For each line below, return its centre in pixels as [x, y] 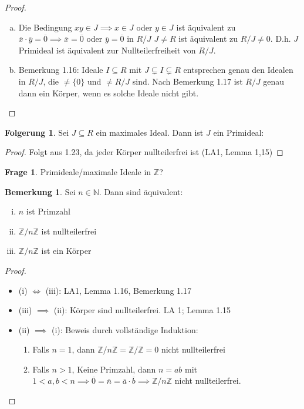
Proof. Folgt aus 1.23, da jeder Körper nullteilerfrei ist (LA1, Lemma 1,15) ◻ [144, 152]
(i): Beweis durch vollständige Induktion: [125, 329]
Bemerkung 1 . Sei [40, 191]
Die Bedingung [45, 27]
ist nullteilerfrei [69, 231]
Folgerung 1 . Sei [37, 132]
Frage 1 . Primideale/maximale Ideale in [78, 171]
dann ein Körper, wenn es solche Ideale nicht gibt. [109, 93]
